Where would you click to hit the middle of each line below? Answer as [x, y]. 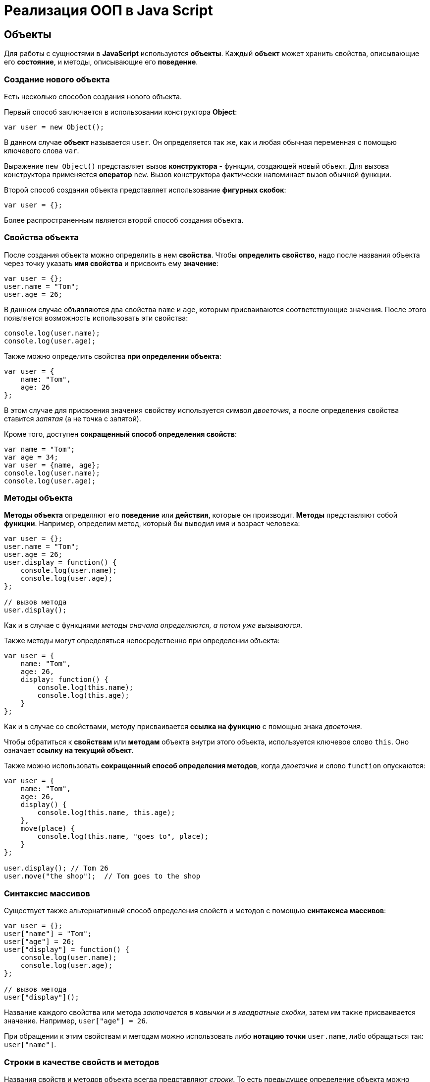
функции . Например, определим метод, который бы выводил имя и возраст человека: [152, 524]
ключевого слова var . [42, 150]
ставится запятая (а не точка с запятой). [73, 418]
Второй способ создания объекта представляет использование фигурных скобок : [145, 190]
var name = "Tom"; [40, 449]
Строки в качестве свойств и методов [82, 1062]
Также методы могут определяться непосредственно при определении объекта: [142, 641]
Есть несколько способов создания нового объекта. [93, 96]
